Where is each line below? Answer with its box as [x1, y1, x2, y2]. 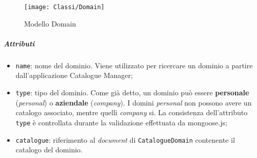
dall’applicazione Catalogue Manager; [15, 70, 133, 81]
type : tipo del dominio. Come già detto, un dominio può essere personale [15, 87, 249, 98]
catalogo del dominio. [15, 144, 83, 155]
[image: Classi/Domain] [24, 4, 105, 11]
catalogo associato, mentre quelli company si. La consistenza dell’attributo [15, 107, 248, 118]
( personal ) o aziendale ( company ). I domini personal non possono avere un [15, 97, 252, 108]
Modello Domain [24, 18, 76, 29]
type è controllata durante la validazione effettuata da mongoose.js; [15, 117, 227, 127]
